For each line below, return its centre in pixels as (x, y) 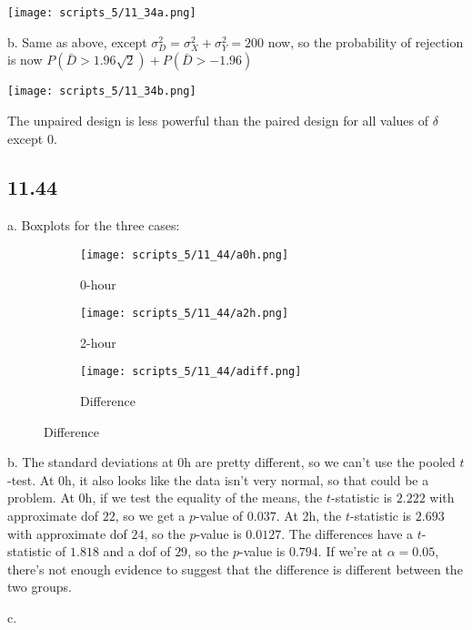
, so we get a (150, 516)
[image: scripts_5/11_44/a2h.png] (185, 314)
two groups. (40, 587)
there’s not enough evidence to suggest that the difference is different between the (235, 569)
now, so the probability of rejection (366, 41)
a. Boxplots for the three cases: (94, 225)
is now (25, 60)
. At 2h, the (309, 516)
